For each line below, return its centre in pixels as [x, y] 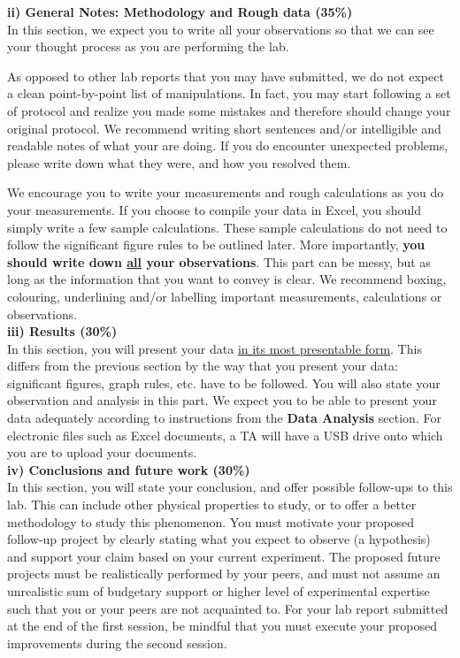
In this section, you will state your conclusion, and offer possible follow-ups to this [230, 487]
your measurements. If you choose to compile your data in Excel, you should [215, 209]
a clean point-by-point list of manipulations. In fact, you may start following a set [229, 93]
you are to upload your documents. [102, 452]
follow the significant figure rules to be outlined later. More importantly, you [216, 245]
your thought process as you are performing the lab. [148, 46]
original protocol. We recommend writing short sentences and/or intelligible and [224, 128]
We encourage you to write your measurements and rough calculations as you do [226, 192]
